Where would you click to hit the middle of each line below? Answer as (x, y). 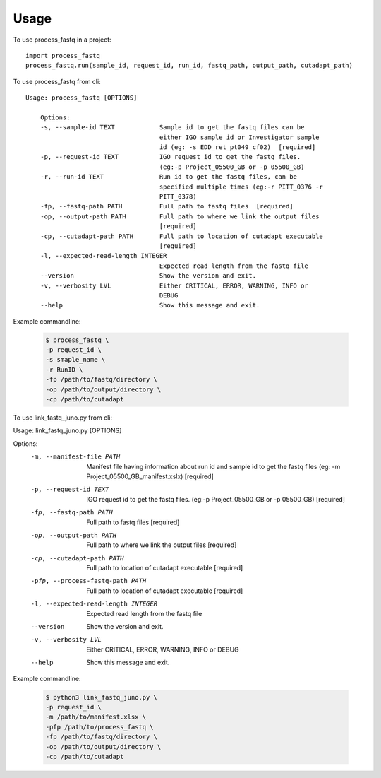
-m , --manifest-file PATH (75, 457)
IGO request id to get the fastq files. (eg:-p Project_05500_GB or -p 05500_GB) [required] (216, 499)
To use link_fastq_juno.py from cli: (63, 418)
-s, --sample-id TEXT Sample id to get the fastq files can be (172, 128)
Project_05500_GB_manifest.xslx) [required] (150, 476)
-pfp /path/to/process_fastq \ (100, 727)
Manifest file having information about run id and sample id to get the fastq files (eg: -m (213, 466)
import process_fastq (63, 55)
